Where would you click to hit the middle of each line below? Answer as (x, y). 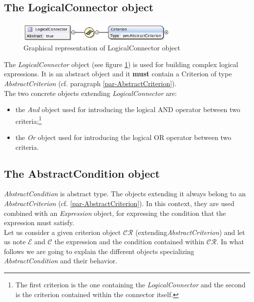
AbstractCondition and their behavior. (61, 261)
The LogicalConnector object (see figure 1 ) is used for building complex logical (121, 64)
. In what (230, 242)
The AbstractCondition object (82, 173)
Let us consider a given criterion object (63, 232)
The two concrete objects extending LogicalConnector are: (90, 93)
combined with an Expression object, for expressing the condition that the (115, 213)
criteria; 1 (29, 120)
